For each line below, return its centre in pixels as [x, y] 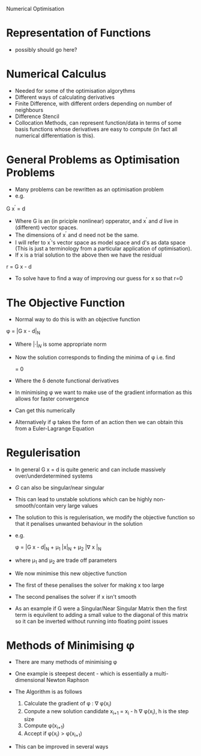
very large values [76, 505]
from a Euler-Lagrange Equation [55, 428]
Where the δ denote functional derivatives [67, 380]
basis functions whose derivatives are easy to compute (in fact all [96, 129]
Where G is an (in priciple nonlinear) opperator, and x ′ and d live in [97, 220]
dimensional [30, 680]
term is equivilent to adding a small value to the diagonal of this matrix [101, 614]
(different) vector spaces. [46, 228]
